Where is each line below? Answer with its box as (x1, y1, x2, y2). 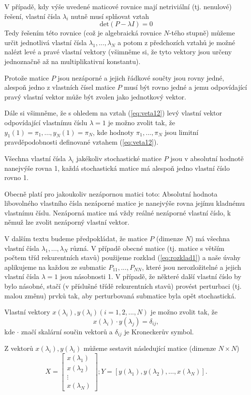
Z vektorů (4, 343, 33, 353)
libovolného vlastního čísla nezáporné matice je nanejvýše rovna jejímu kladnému (4, 198, 245, 208)
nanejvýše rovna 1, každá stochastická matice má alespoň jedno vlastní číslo (4, 163, 230, 173)
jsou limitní (164, 127, 199, 137)
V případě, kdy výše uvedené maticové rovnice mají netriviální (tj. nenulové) (4, 1, 232, 11)
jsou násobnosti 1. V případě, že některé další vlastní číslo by (60, 271, 241, 281)
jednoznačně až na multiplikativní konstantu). (4, 56, 141, 66)
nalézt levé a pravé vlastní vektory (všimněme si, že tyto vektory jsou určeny (4, 47, 232, 57)
